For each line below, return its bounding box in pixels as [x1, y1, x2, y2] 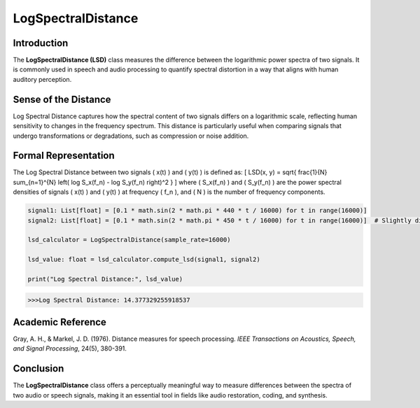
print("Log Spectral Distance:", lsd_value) [27, 275, 183, 283]
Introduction [13, 37, 69, 49]
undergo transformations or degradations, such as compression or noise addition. [13, 132, 249, 140]
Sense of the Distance [13, 93, 111, 105]
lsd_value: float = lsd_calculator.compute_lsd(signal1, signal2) [27, 255, 260, 264]
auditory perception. [13, 75, 72, 83]
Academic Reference [13, 316, 106, 328]
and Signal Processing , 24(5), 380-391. [13, 344, 127, 353]
